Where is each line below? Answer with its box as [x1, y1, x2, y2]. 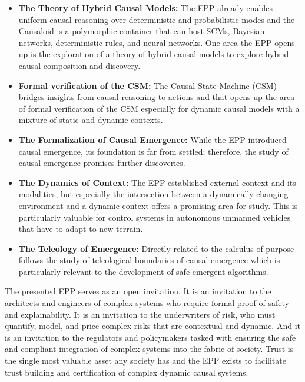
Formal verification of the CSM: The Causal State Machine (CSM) [18, 79, 277, 91]
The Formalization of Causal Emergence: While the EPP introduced [18, 133, 287, 145]
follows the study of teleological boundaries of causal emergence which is [18, 254, 280, 266]
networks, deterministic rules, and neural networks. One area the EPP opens [18, 36, 295, 48]
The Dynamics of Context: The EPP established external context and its [18, 176, 296, 188]
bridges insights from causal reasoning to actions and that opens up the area [18, 91, 295, 103]
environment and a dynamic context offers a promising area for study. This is [18, 199, 298, 211]
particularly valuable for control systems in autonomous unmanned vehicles [18, 211, 291, 223]
